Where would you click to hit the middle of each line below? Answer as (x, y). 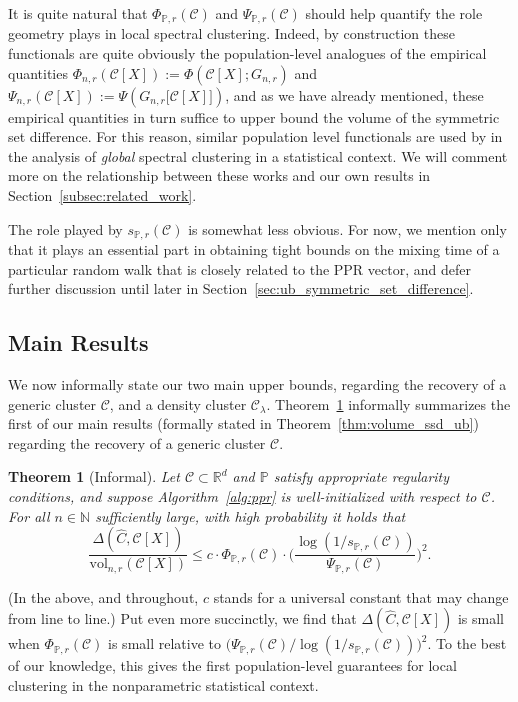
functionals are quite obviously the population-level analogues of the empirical (247, 53)
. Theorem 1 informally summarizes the (388, 403)
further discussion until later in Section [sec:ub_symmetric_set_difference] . (241, 288)
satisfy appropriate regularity (361, 476)
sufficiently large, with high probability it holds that (250, 515)
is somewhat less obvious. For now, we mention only (347, 228)
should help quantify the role (394, 13)
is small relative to (165, 643)
